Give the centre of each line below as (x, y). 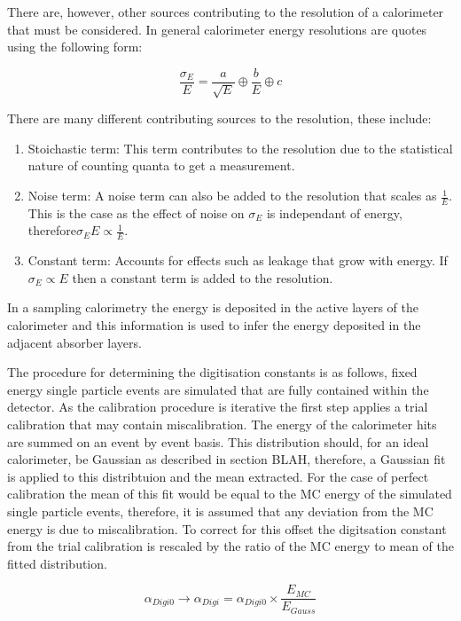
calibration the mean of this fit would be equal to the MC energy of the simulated (230, 494)
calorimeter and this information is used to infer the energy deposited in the (214, 325)
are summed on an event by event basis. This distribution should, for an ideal (218, 441)
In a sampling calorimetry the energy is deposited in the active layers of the (213, 307)
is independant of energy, (334, 212)
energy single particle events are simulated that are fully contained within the (218, 389)
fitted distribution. (57, 563)
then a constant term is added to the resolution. (203, 277)
